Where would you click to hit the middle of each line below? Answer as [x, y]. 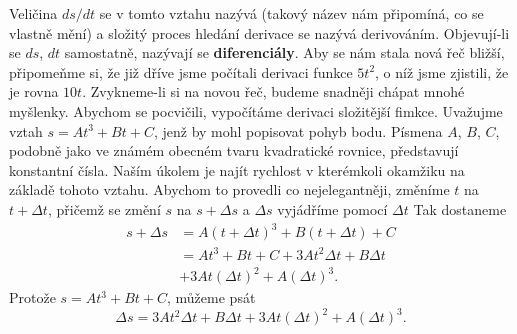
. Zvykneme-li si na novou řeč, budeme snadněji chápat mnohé [273, 91]
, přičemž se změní [104, 208]
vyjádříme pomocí [332, 208]
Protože [32, 297]
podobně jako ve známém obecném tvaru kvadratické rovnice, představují [234, 150]
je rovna [34, 91]
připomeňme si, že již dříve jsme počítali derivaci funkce [181, 71]
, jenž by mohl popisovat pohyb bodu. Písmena [298, 130]
